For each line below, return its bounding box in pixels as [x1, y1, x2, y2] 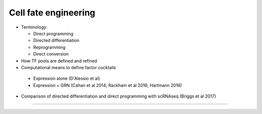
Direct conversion [33, 51, 69, 57]
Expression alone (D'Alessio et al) [33, 75, 100, 82]
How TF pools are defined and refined [21, 58, 97, 64]
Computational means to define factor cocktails [21, 64, 116, 70]
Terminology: [21, 24, 48, 30]
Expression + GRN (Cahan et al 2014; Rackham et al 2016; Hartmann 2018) [33, 82, 182, 88]
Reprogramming [33, 44, 65, 50]
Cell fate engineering [9, 7, 96, 18]
